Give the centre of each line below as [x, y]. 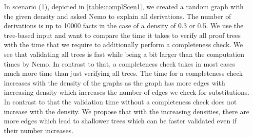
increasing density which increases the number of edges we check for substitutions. [127, 92]
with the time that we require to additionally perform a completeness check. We [124, 44]
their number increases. [39, 130]
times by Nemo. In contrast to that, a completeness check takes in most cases [120, 63]
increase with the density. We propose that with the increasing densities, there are [127, 111]
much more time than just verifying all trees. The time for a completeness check [123, 73]
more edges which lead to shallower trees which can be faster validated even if [120, 121]
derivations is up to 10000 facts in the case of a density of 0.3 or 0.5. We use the [124, 26]
